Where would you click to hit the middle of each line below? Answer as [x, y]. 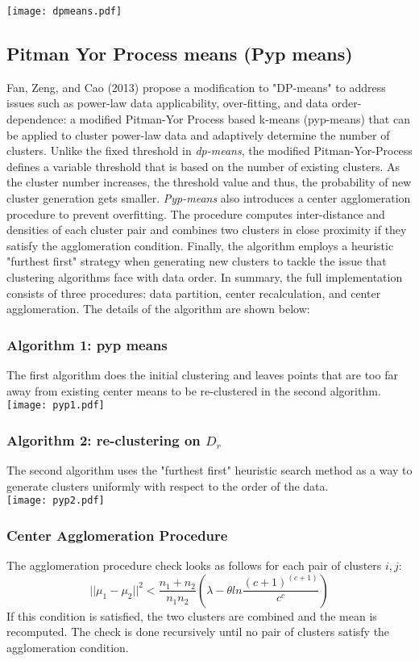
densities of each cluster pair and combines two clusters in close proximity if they [207, 230]
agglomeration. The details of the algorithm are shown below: [158, 309]
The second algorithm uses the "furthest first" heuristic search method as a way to [209, 470]
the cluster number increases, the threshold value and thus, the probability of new [209, 182]
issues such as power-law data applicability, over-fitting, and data [168, 103]
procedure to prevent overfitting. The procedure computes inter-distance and [196, 213]
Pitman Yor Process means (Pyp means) [180, 54]
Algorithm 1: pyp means [87, 344]
